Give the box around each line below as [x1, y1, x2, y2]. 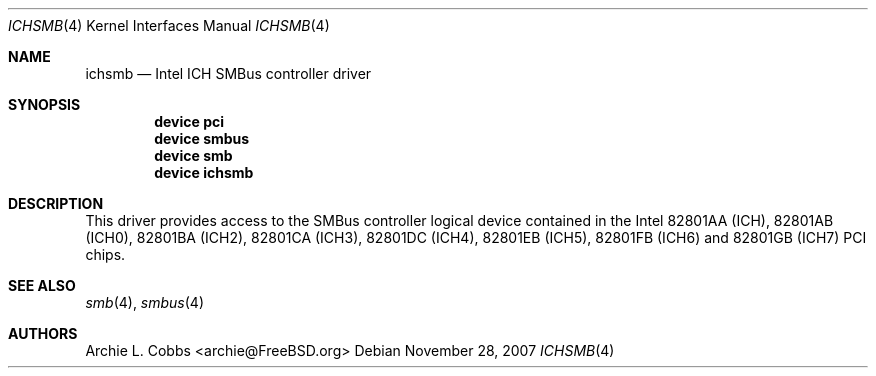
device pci [154, 113, 225, 130]
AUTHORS [8, 325, 78, 342]
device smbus [154, 130, 250, 147]
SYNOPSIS [8, 96, 81, 113]
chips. [85, 246, 126, 263]
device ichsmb [154, 164, 254, 181]
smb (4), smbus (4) [85, 294, 205, 311]
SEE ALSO [8, 277, 76, 294]
